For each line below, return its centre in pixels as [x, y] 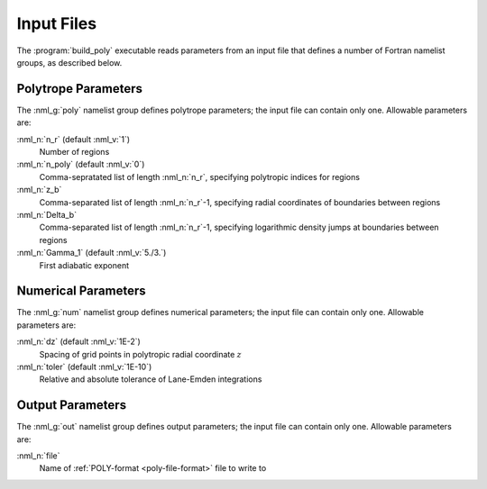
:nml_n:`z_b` [39, 190]
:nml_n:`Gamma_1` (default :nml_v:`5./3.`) [92, 253]
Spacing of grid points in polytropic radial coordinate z [141, 354]
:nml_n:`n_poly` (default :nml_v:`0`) [81, 164]
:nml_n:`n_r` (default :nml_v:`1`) [74, 139]
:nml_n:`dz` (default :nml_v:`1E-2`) [79, 341]
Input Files [57, 23]
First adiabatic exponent [84, 265]
